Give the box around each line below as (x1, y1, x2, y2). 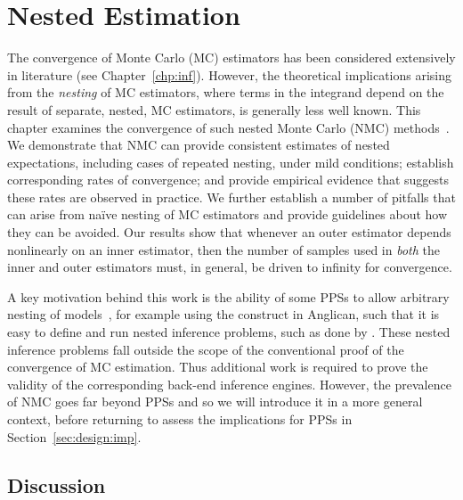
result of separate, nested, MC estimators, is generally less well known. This (7, 100, 421, 119)
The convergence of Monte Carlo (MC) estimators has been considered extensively (7, 48, 456, 67)
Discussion (7, 471, 106, 498)
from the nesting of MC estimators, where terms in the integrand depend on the (7, 83, 444, 102)
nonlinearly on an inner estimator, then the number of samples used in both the (7, 240, 441, 258)
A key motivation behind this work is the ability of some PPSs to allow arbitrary (7, 287, 450, 306)
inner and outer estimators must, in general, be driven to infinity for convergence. (7, 258, 452, 276)
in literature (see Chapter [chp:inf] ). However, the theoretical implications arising (7, 65, 452, 84)
